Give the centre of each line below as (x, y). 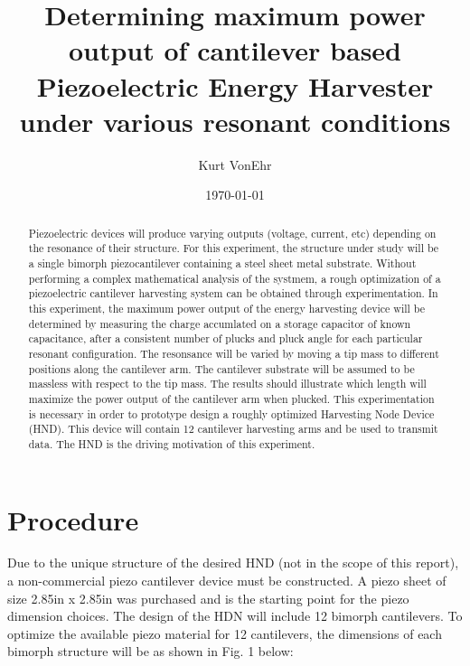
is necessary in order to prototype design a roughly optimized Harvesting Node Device (231, 413)
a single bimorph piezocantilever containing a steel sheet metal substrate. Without (222, 263)
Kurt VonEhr (235, 164)
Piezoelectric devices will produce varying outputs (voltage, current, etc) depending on (232, 233)
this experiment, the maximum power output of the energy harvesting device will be (227, 308)
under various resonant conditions (235, 121)
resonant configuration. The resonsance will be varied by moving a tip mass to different (234, 353)
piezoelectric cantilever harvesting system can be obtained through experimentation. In (233, 293)
